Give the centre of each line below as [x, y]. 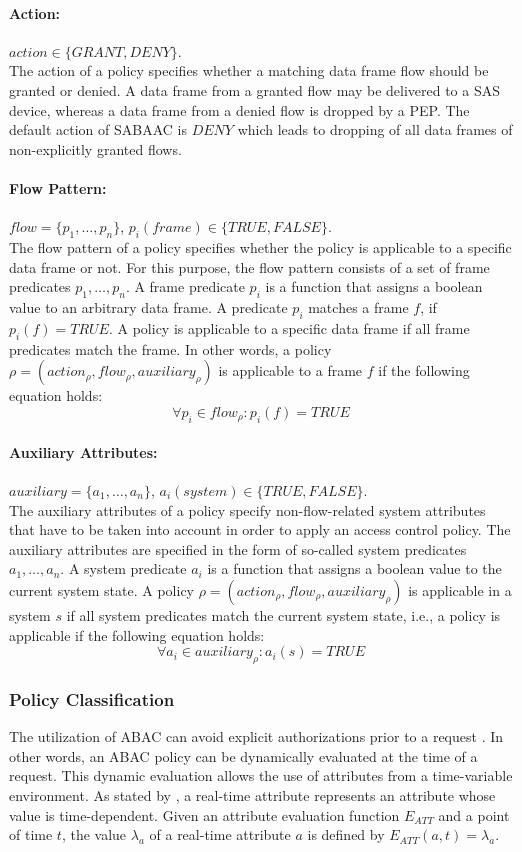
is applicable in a [460, 589]
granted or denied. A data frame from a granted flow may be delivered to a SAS [255, 89]
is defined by [346, 834]
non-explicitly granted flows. [95, 148]
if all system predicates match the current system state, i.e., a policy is [283, 614]
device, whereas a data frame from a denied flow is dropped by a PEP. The [239, 109]
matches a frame [358, 306]
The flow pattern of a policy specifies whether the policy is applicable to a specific [260, 246]
